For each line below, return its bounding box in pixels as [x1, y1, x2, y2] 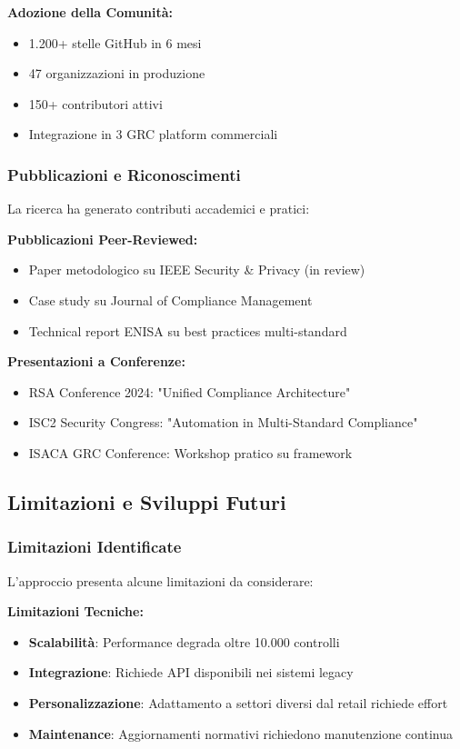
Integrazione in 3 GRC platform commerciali [28, 125, 278, 144]
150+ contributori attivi [28, 94, 163, 113]
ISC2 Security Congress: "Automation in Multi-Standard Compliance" [28, 413, 418, 432]
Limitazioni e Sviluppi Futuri [7, 487, 286, 515]
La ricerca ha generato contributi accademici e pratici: [7, 199, 310, 218]
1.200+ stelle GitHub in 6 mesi [28, 33, 202, 52]
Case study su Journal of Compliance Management [28, 290, 313, 309]
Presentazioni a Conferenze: [7, 352, 185, 371]
